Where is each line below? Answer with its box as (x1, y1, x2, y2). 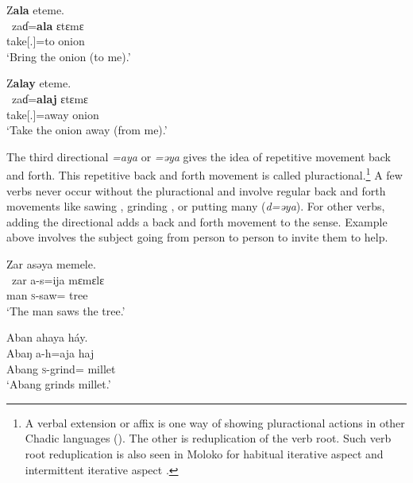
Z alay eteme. (6, 75, 71, 91)
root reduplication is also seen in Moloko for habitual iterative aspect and (25, 445, 384, 462)
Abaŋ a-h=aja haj (6, 344, 95, 361)
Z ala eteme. (6, 2, 64, 17)
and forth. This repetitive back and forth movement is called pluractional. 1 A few (6, 164, 403, 183)
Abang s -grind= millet (6, 360, 116, 377)
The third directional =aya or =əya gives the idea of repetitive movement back (6, 148, 391, 164)
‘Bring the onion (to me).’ (6, 48, 131, 64)
